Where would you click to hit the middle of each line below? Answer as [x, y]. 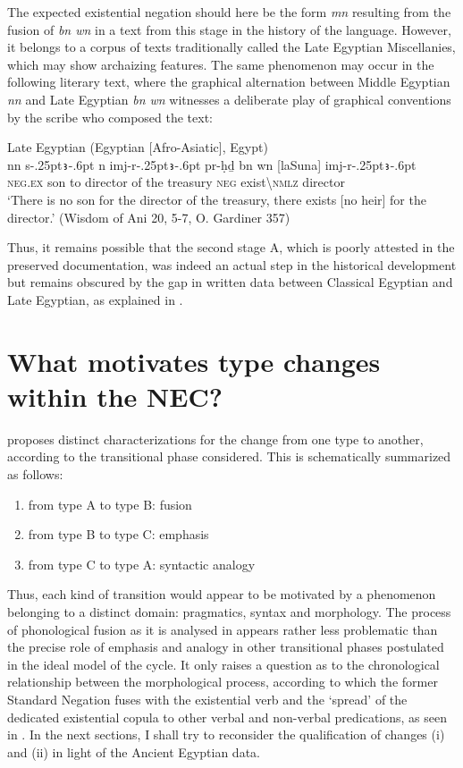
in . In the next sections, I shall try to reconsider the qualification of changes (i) [226, 734]
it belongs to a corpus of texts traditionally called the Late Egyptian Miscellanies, [231, 47]
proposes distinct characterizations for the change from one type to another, [215, 439]
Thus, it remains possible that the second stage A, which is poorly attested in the [231, 247]
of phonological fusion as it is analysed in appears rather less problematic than [223, 629]
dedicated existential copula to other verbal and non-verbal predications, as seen [227, 717]
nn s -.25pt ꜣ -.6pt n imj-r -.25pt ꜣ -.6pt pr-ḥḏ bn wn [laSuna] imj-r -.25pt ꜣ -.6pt [212, 164]
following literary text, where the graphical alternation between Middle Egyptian [229, 82]
